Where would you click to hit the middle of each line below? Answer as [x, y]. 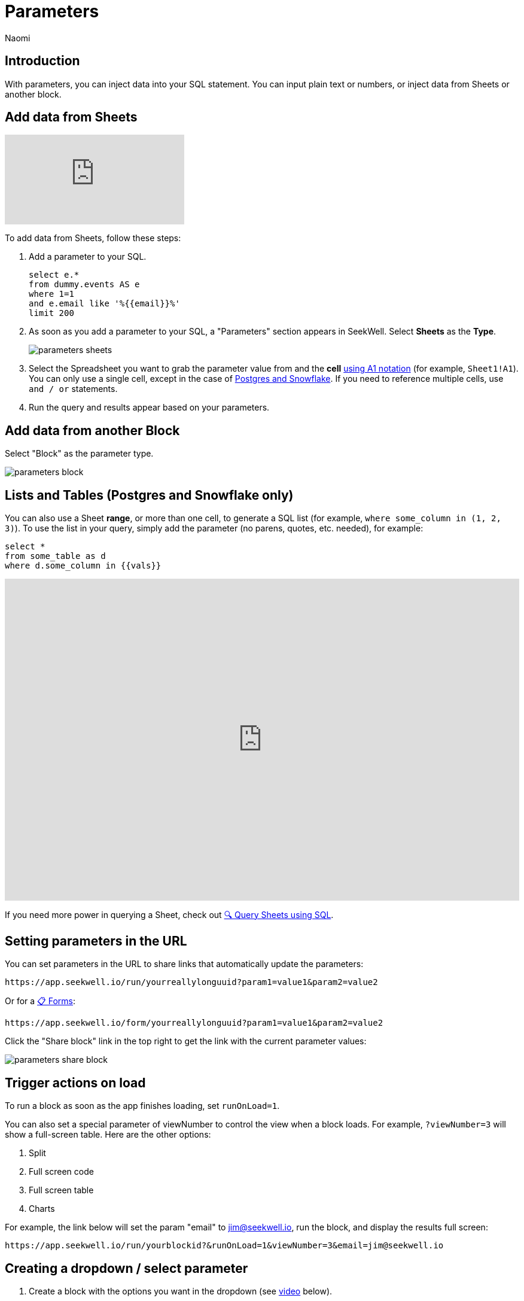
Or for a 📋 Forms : [40, 1001]
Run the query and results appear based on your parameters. [149, 408]
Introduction [42, 61]
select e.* [54, 275]
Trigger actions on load [75, 1083]
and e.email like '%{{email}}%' [104, 304]
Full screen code [61, 1172]
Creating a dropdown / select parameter [127, 1268]
